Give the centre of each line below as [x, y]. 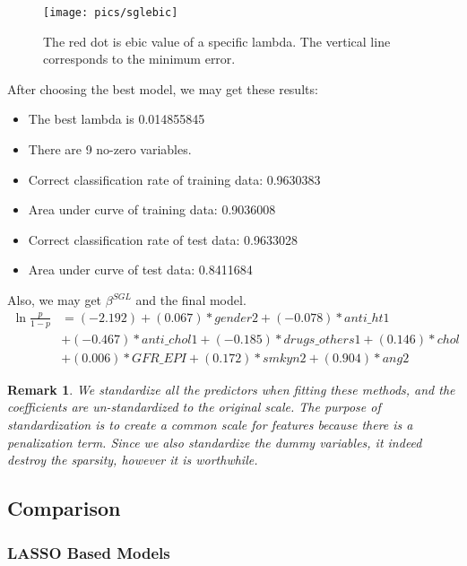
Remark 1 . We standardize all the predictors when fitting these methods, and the [231, 389]
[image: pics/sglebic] [111, 13]
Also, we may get [55, 300]
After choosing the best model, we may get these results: [163, 88]
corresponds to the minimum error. [139, 59]
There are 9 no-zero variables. [110, 149]
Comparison [64, 508]
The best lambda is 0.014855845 [117, 119]
